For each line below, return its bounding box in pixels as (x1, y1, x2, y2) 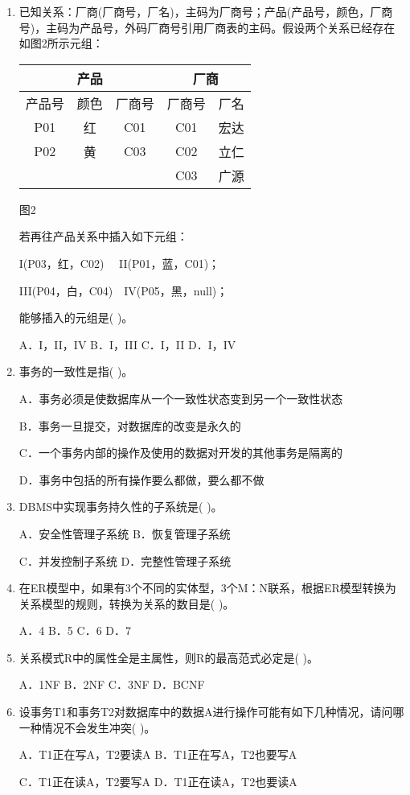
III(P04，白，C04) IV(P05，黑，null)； (18, 282, 228, 299)
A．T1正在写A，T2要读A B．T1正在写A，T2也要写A (18, 746, 297, 763)
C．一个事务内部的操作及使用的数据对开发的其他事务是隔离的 (18, 444, 342, 461)
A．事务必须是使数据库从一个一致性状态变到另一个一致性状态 (18, 389, 343, 406)
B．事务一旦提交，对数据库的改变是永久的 (18, 417, 241, 434)
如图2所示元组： (18, 35, 104, 51)
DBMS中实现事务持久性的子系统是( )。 (18, 498, 223, 515)
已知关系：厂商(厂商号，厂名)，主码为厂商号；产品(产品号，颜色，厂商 (18, 3, 393, 19)
